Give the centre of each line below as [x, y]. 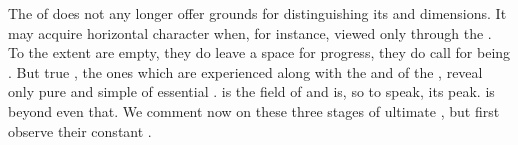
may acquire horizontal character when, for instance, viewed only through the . [250, 32]
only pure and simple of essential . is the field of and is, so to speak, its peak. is [251, 91]
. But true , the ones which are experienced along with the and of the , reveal [245, 71]
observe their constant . [80, 130]
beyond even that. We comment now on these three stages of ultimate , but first [254, 110]
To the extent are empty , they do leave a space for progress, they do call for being [259, 52]
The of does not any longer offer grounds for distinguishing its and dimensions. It [257, 13]
